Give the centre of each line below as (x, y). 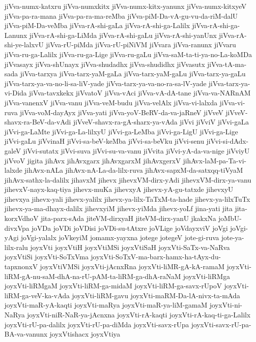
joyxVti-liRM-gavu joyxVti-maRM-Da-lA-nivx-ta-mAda (156, 295)
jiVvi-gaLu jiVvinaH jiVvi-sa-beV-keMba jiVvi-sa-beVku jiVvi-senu (104, 141)
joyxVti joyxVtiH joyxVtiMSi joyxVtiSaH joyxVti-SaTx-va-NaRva (130, 247)
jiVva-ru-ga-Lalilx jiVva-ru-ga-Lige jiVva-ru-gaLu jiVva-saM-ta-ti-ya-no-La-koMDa (128, 54)
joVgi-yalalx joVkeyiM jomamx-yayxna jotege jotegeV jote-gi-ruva (120, 237)
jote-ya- (233, 237)
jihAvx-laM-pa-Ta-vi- (215, 160)
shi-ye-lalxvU (24, 45)
